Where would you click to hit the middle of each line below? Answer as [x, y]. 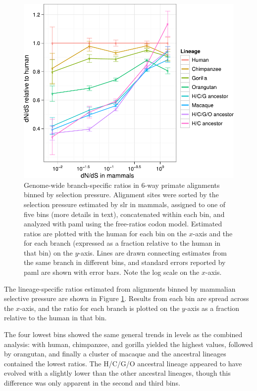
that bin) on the [48, 252]
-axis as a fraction [212, 308]
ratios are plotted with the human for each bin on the [105, 233]
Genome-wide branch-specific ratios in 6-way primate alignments [122, 185]
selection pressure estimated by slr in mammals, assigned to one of [125, 204]
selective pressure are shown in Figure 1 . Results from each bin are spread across [127, 298]
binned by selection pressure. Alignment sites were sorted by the [121, 195]
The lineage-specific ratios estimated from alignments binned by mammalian [120, 288]
